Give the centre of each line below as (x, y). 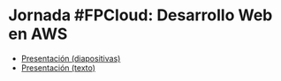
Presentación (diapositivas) (71, 58)
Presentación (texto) (58, 68)
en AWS (38, 34)
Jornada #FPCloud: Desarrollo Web (140, 15)
